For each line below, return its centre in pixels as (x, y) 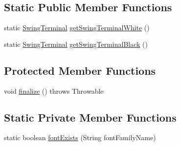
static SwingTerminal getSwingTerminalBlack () (76, 44)
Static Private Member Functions (90, 117)
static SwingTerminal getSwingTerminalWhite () (77, 28)
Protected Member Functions (80, 70)
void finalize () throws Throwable (54, 91)
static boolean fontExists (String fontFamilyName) (80, 137)
